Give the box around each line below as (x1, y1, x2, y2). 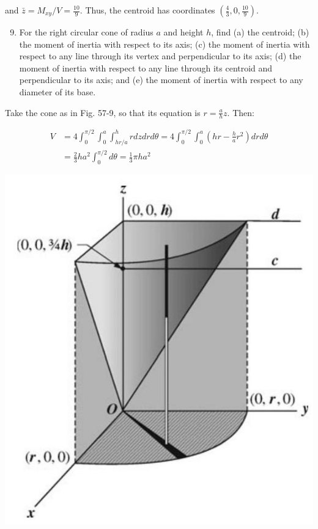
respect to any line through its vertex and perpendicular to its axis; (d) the (19, 49, 301, 62)
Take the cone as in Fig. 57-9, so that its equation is (5, 106, 201, 119)
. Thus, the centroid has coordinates (79, 4, 215, 16)
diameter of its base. (19, 85, 96, 98)
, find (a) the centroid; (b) (211, 26, 309, 38)
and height (163, 26, 204, 38)
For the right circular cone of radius (19, 26, 153, 38)
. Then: (227, 106, 254, 119)
